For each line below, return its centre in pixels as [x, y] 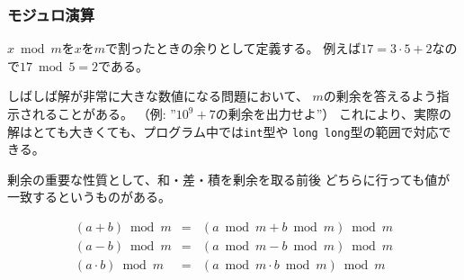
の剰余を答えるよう [380, 96]
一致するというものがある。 [89, 197]
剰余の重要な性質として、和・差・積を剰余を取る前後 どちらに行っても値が [229, 179]
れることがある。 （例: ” [104, 113]
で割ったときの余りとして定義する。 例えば [233, 48]
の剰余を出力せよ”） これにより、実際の [334, 113]
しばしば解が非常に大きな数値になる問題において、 [158, 96]
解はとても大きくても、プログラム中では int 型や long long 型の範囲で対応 [223, 131]
